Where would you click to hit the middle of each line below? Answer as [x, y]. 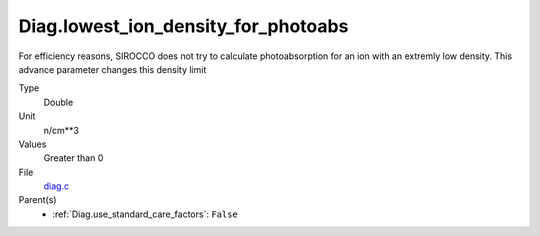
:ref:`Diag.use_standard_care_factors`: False [145, 214]
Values [32, 144]
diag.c [56, 186]
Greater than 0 [73, 158]
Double [58, 102]
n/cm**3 [61, 130]
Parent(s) [37, 200]
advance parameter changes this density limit [112, 69]
